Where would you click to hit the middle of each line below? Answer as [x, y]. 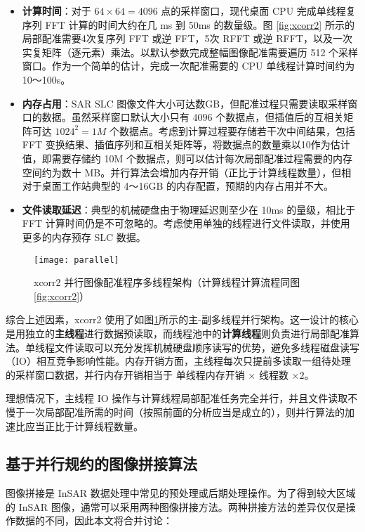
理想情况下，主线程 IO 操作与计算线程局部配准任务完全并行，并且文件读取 [177, 398]
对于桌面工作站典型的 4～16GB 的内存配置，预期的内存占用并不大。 [178, 186]
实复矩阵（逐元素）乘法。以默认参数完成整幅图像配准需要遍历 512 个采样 [190, 52]
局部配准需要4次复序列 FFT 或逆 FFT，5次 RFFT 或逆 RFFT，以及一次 [187, 38]
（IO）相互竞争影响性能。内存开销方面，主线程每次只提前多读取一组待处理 [178, 361]
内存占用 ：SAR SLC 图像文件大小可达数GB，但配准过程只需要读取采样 [185, 103]
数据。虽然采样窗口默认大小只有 [115, 117]
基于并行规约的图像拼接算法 [101, 463]
